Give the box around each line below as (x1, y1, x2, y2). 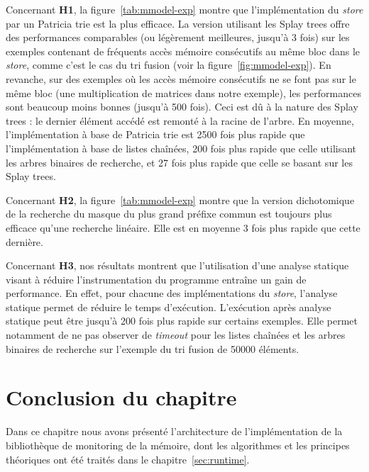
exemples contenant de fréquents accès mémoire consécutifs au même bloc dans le (6, 43, 360, 58)
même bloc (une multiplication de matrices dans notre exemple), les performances (6, 85, 361, 100)
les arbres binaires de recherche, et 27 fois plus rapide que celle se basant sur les (6, 154, 353, 169)
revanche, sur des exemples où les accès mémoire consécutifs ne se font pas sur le (6, 71, 356, 86)
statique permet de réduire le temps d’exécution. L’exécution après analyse (6, 299, 331, 314)
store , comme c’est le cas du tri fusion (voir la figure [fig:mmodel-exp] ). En (6, 57, 331, 72)
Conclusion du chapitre (6, 383, 237, 412)
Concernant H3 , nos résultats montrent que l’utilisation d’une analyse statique (6, 258, 349, 273)
